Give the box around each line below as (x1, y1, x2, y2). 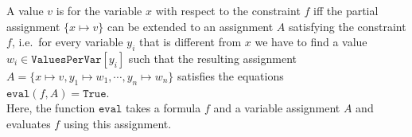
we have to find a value (255, 33, 367, 50)
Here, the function (6, 100, 95, 116)
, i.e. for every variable (11, 33, 123, 50)
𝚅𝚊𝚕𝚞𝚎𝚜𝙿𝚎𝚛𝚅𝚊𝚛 (31, 53, 102, 65)
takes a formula (126, 100, 201, 116)
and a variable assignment (213, 100, 340, 116)
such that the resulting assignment (128, 49, 297, 66)
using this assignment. (63, 115, 172, 131)
